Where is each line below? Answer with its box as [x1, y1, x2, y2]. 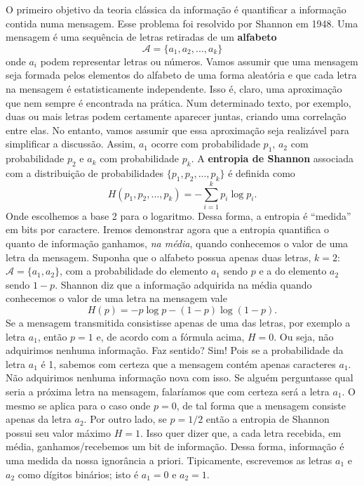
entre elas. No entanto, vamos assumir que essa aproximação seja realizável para [6, 122, 349, 137]
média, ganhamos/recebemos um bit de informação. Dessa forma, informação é [6, 439, 344, 454]
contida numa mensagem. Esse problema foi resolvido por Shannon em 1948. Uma [6, 15, 358, 30]
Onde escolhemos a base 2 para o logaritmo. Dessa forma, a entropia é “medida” [6, 208, 351, 223]
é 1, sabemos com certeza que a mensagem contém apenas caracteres [41, 356, 336, 371]
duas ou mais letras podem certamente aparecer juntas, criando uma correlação [6, 109, 346, 124]
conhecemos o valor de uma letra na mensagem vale [6, 291, 227, 306]
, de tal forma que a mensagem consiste [176, 398, 346, 412]
